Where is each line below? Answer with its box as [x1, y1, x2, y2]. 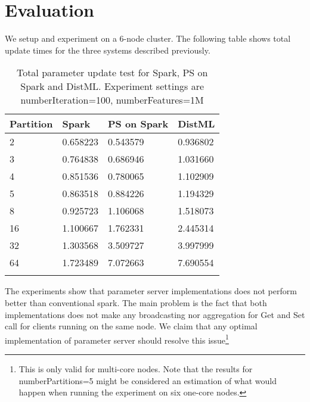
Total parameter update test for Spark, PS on [16, 66, 208, 80]
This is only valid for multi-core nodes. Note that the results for [18, 362, 253, 375]
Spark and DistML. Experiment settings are [20, 79, 204, 94]
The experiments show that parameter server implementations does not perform [5, 285, 297, 297]
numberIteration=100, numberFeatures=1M [20, 93, 204, 107]
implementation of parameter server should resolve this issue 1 [5, 332, 229, 346]
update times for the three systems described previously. [5, 43, 210, 56]
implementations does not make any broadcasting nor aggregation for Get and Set [5, 308, 305, 320]
